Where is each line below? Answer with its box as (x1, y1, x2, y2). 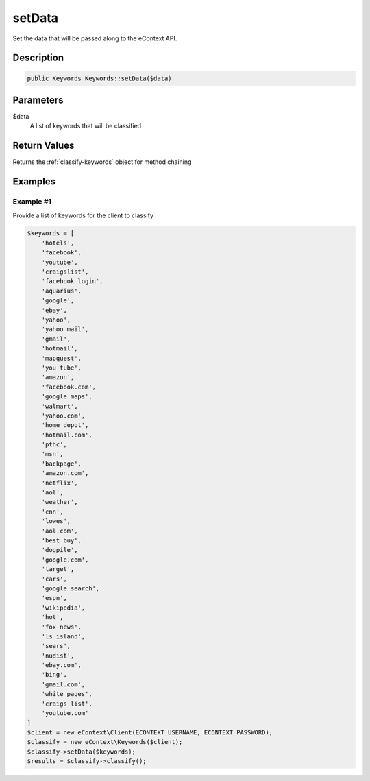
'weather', (41, 498, 78, 506)
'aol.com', (41, 527, 78, 535)
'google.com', (41, 555, 89, 564)
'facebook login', (41, 278, 103, 285)
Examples (12, 176, 56, 188)
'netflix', (41, 479, 78, 487)
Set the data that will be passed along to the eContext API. (12, 34, 177, 43)
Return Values (12, 140, 75, 152)
